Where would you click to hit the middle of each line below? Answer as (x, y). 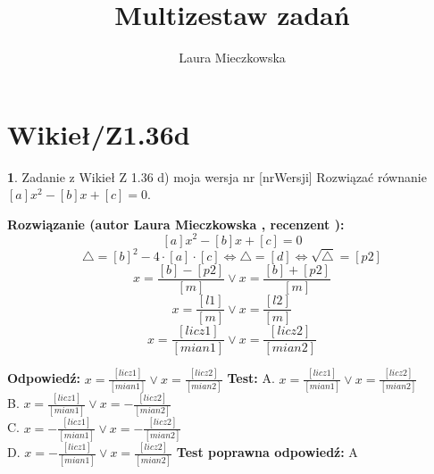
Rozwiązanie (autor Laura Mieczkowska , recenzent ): (176, 224)
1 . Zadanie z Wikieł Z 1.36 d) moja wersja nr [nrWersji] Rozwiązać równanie (217, 176)
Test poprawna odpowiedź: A (267, 452)
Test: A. (251, 378)
